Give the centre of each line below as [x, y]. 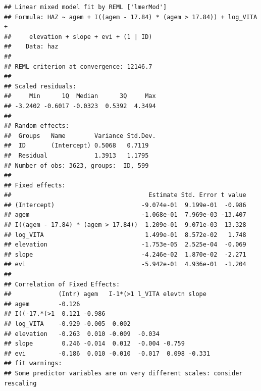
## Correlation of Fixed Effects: [62, 284]
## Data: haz [31, 47]
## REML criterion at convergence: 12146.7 [78, 66]
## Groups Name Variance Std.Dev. [80, 136]
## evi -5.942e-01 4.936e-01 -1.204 [125, 264]
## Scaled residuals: [40, 86]
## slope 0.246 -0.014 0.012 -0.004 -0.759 [94, 344]
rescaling [20, 383]
